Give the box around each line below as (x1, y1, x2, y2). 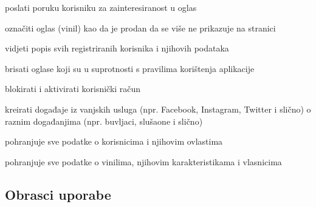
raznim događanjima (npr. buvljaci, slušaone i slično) (5, 114, 203, 127)
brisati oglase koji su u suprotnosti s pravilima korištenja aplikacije (5, 62, 255, 74)
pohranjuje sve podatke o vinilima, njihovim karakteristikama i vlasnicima (5, 155, 282, 168)
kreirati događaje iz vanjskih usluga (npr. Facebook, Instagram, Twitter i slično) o (5, 102, 311, 115)
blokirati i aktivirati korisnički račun (5, 82, 141, 95)
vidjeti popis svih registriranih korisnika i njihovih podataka (5, 42, 229, 54)
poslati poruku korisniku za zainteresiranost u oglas (5, 1, 197, 13)
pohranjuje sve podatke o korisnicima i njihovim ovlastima (5, 135, 223, 148)
